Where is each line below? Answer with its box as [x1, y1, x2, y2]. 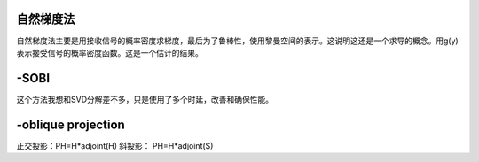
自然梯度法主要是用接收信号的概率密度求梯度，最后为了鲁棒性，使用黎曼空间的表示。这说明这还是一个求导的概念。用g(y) [16, 35, 459, 46]
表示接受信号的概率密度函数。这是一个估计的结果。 [16, 47, 203, 58]
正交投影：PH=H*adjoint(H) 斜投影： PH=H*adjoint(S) [16, 140, 214, 150]
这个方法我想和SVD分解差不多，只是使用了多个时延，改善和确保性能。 [16, 94, 274, 104]
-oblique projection [16, 117, 126, 132]
